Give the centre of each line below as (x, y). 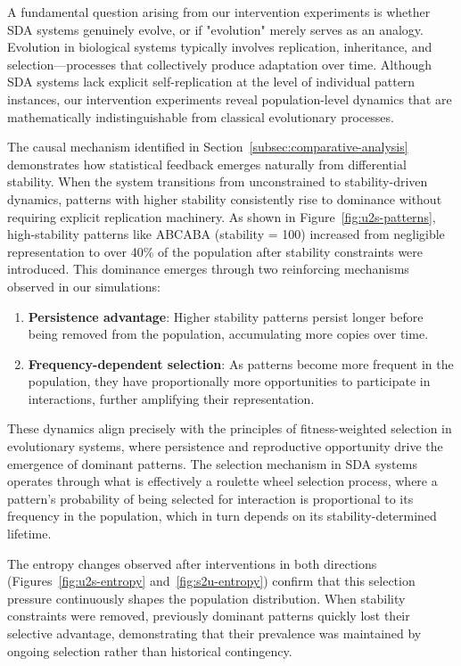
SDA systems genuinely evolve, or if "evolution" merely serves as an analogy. (215, 29)
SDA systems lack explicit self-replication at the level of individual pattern (211, 82)
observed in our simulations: (84, 286)
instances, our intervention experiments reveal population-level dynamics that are (230, 99)
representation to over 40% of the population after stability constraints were (215, 251)
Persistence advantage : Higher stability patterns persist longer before (226, 316)
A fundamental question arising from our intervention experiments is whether (219, 12)
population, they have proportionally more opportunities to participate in (229, 381)
